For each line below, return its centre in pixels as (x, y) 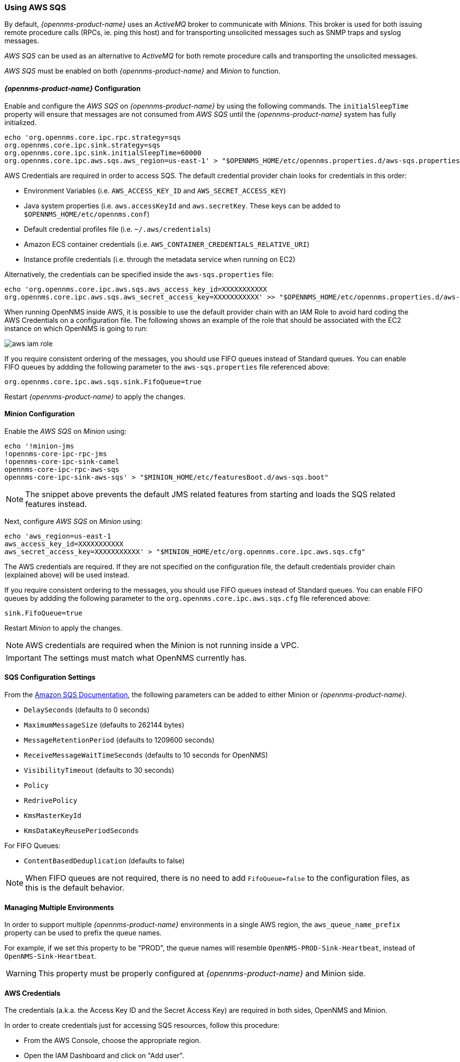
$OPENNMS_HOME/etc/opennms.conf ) (87, 214)
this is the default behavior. (75, 888)
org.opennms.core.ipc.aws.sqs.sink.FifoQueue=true (103, 382)
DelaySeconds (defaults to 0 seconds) (87, 710)
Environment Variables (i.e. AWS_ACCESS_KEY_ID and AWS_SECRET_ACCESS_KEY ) (155, 190)
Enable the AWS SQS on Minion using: (65, 431)
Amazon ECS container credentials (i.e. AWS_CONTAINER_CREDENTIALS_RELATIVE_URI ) (167, 244)
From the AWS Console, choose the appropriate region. (112, 1041)
